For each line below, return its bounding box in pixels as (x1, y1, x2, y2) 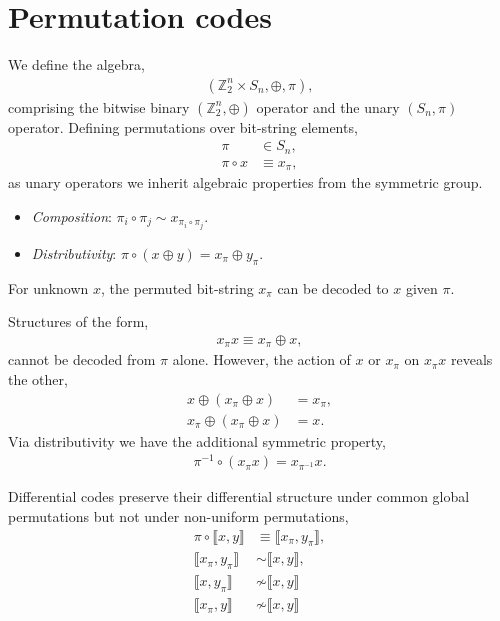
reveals (450, 349, 493, 370)
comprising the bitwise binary (8, 96, 190, 117)
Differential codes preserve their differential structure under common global (8, 486, 470, 507)
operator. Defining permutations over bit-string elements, (8, 116, 358, 137)
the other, (8, 369, 68, 390)
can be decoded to (277, 277, 389, 298)
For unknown (8, 277, 89, 298)
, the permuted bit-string (101, 277, 254, 298)
